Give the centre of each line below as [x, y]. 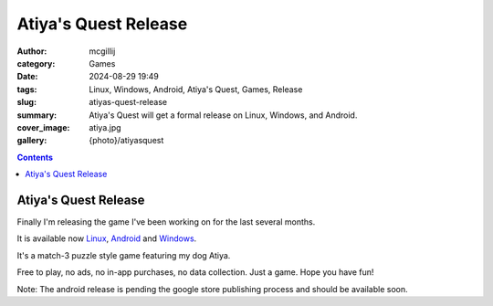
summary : [37, 115]
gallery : [32, 141]
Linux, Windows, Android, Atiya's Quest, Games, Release [196, 89]
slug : [26, 102]
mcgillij [102, 51]
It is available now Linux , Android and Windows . [107, 238]
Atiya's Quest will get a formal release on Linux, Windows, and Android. [223, 115]
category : [36, 63]
